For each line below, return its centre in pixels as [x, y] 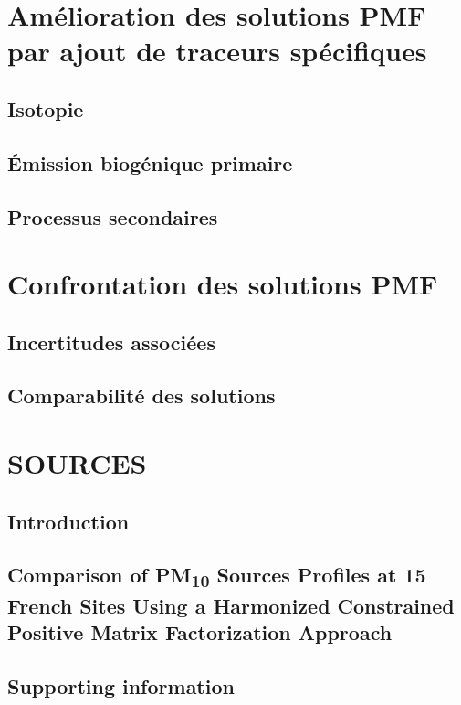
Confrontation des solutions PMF [223, 284]
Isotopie [46, 108]
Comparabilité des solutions [141, 395]
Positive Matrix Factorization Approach [200, 632]
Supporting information [121, 686]
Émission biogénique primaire [150, 162]
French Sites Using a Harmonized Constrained [231, 606]
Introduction [68, 521]
